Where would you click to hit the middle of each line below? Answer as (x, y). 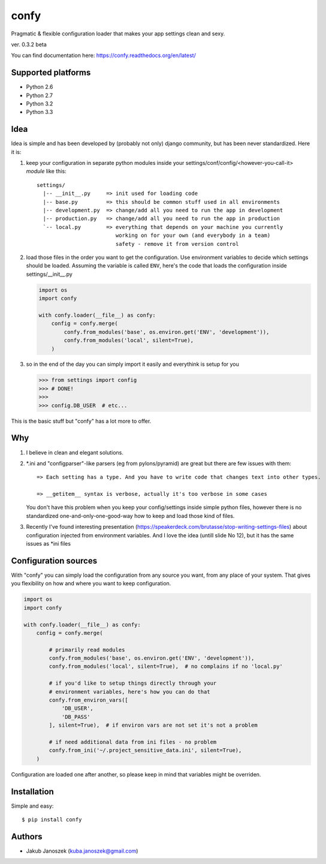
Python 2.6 (40, 87)
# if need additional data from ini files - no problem (133, 742)
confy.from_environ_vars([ (88, 700)
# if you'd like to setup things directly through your (133, 683)
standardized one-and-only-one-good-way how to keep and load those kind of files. (130, 516)
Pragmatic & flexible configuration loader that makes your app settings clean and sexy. (118, 34)
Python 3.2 (40, 104)
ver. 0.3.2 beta (29, 44)
